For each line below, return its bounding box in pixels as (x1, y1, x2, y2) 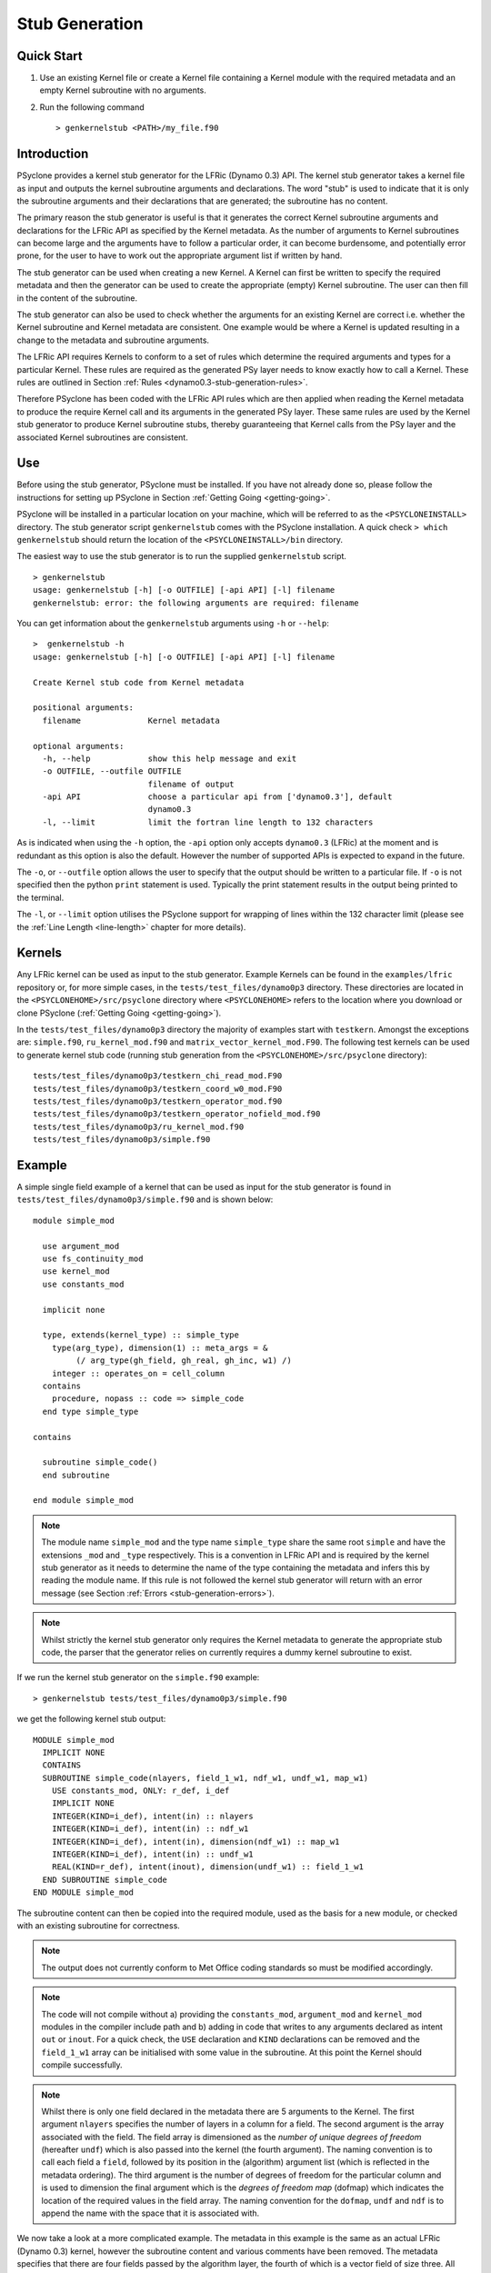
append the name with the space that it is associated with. (41, 2208, 260, 2218)
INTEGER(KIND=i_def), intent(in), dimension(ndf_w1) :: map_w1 (51, 1837, 340, 1847)
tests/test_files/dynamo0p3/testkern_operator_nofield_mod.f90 (33, 1109, 321, 1119)
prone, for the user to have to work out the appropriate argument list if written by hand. (16, 250, 343, 261)
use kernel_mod (42, 1267, 110, 1277)
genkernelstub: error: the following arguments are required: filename (33, 597, 359, 608)
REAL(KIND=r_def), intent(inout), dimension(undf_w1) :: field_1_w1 (51, 1862, 364, 1872)
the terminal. (16, 892, 65, 903)
